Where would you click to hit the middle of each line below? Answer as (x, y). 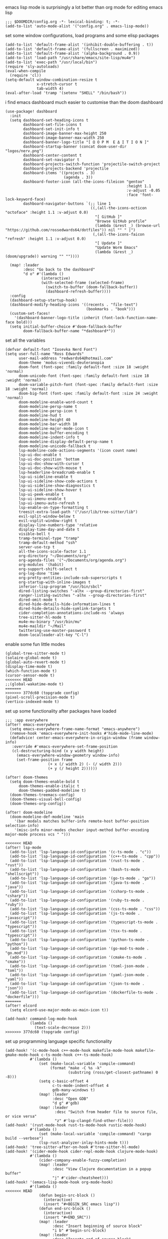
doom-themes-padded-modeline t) (52, 790)
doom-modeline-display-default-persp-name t (66, 442)
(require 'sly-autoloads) (32, 67)
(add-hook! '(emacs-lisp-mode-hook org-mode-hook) (59, 1182)
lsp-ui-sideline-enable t (45, 477)
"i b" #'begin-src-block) (79, 1230)
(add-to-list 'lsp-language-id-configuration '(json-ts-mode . (77, 984)
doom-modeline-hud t (40, 416)
